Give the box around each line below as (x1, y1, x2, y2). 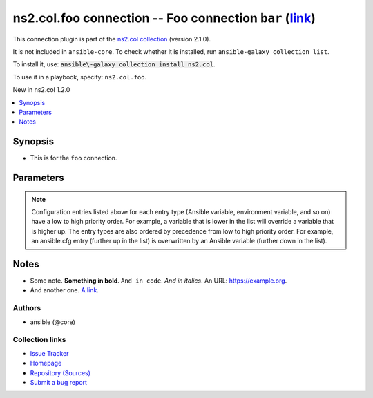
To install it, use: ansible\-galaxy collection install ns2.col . (12, 60, 216, 68)
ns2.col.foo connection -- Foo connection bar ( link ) (12, 10, 316, 26)
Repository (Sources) (30, 368, 91, 377)
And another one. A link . (30, 286, 99, 294)
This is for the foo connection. (30, 154, 117, 162)
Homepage (30, 359, 62, 368)
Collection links (12, 335, 66, 345)
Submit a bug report (30, 378, 88, 386)
